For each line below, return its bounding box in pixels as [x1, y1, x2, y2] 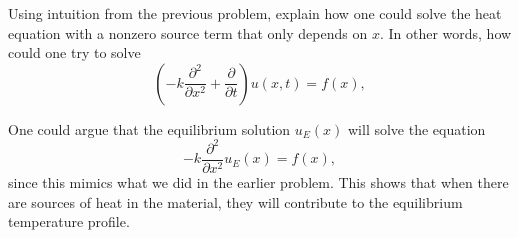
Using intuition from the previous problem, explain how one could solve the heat [8, 3, 502, 23]
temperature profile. [8, 211, 130, 232]
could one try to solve [8, 42, 141, 63]
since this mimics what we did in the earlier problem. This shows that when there [8, 171, 509, 192]
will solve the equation [347, 118, 486, 139]
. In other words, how [379, 22, 512, 43]
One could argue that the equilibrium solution [8, 118, 291, 139]
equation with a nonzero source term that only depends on [8, 22, 368, 43]
